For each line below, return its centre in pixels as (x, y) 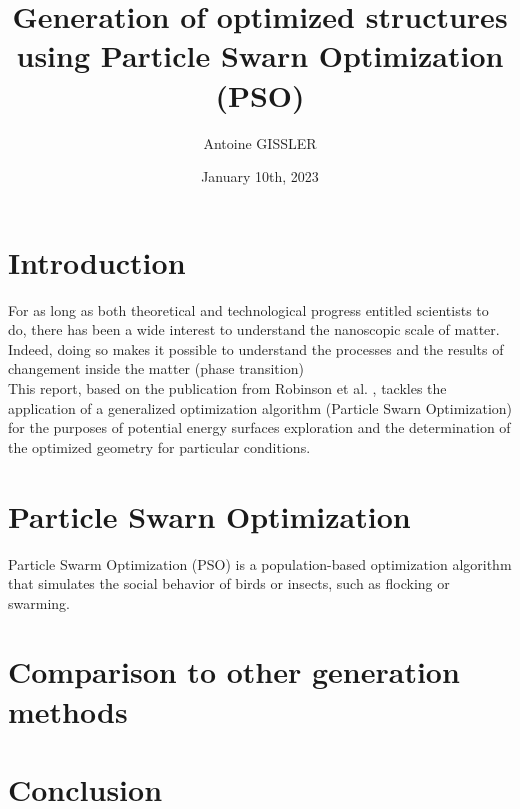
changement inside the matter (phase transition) (156, 368)
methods (68, 710)
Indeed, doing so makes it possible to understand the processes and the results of (256, 348)
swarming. (39, 602)
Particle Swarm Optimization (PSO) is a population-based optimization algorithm (260, 563)
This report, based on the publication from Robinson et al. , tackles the (227, 388)
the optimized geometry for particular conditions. (159, 446)
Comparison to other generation (234, 671)
